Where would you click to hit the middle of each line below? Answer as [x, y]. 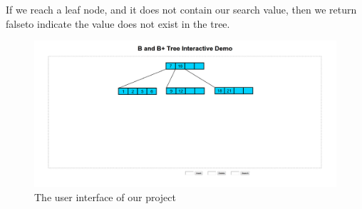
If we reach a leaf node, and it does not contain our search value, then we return [181, 9]
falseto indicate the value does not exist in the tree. [118, 23]
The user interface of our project [105, 197]
